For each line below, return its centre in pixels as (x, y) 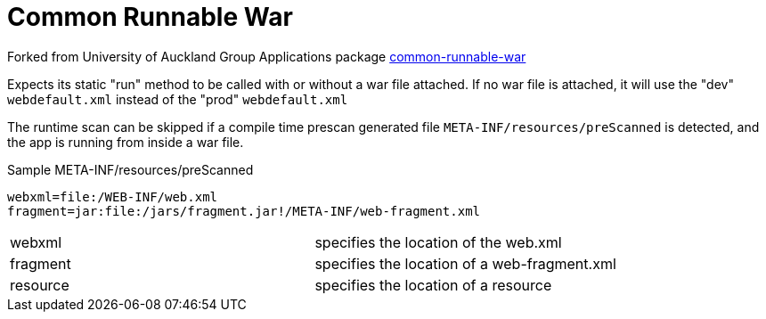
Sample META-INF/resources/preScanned (130, 169)
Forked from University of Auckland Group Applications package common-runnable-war (267, 56)
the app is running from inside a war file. (126, 142)
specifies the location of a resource (433, 285)
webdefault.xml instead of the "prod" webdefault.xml (178, 99)
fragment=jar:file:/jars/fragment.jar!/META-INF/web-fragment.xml (244, 211)
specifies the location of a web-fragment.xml (465, 263)
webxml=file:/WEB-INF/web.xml (113, 196)
